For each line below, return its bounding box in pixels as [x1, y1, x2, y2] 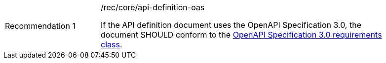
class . [101, 40, 122, 49]
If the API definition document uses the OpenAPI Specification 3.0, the [101, 20, 361, 30]
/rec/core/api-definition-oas [101, 2, 205, 12]
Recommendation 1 [5, 21, 76, 31]
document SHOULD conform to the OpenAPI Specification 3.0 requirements [101, 30, 382, 40]
